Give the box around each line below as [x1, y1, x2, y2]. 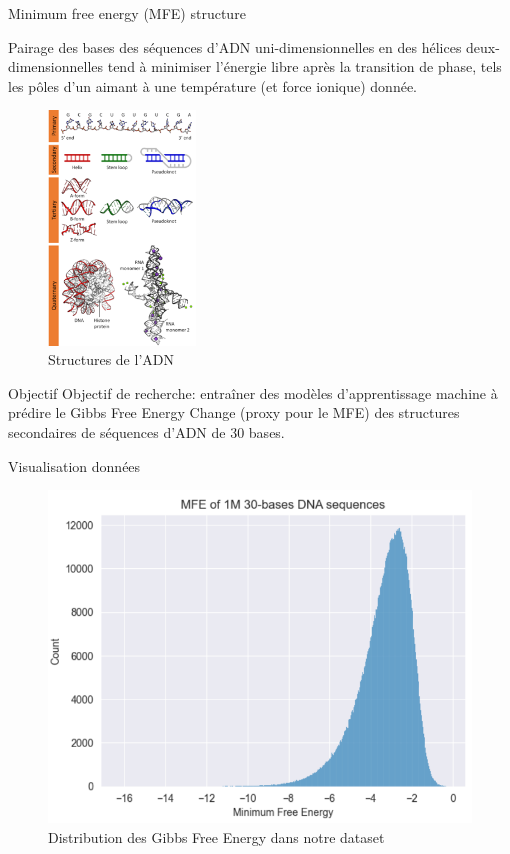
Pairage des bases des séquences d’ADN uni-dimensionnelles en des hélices [8, 36, 462, 57]
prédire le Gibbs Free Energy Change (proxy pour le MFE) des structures [8, 402, 460, 423]
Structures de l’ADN [48, 349, 174, 370]
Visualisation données [8, 455, 141, 476]
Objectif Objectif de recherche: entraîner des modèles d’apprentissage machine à [8, 382, 498, 403]
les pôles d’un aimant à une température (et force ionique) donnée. [8, 75, 417, 96]
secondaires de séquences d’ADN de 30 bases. [8, 421, 285, 442]
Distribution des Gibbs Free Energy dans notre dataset [48, 826, 385, 847]
